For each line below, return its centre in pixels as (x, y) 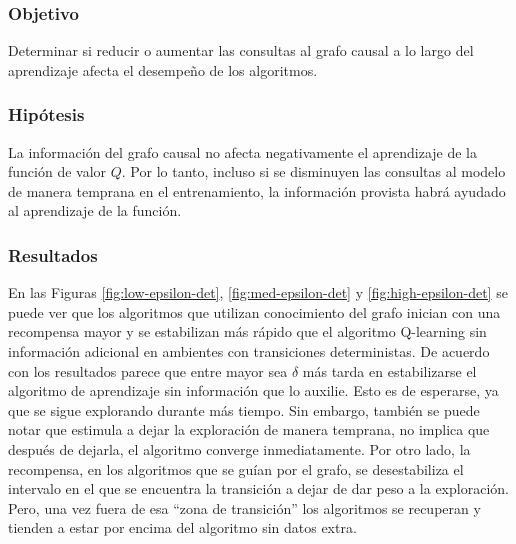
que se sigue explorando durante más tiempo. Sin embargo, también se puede (244, 409)
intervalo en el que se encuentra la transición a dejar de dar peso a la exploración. (258, 488)
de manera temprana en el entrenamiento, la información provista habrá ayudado (257, 190)
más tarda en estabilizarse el (389, 370)
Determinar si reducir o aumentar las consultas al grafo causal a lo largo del (241, 50)
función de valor (57, 171)
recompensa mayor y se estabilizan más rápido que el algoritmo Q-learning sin (247, 331)
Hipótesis (46, 114)
